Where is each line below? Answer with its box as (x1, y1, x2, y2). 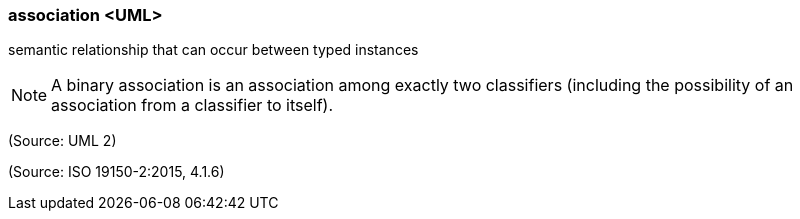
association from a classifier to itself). (51, 95, 334, 116)
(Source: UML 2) (8, 132, 117, 150)
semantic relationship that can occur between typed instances (8, 41, 419, 59)
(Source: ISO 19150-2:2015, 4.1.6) (8, 163, 225, 181)
